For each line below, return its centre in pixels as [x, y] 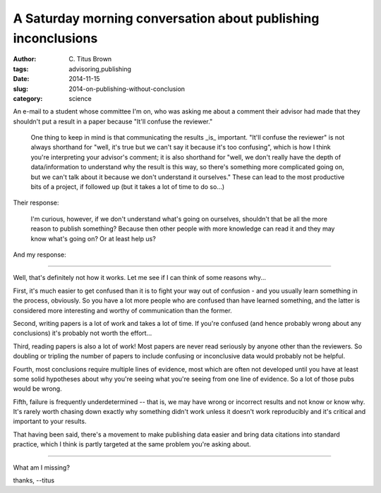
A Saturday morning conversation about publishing [166, 18]
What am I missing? [42, 467]
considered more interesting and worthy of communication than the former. [122, 310]
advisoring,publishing [100, 69]
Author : [25, 59]
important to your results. [50, 421]
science [80, 98]
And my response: [40, 255]
